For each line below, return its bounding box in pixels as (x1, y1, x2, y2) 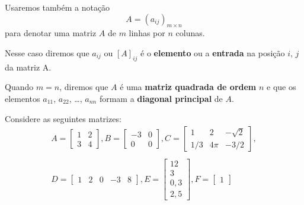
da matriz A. (5, 60, 52, 73)
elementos (5, 92, 40, 104)
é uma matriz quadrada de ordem (120, 81, 257, 93)
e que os (267, 81, 296, 93)
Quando (5, 81, 34, 93)
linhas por (129, 27, 165, 39)
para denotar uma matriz (5, 27, 97, 39)
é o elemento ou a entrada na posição (140, 46, 285, 59)
